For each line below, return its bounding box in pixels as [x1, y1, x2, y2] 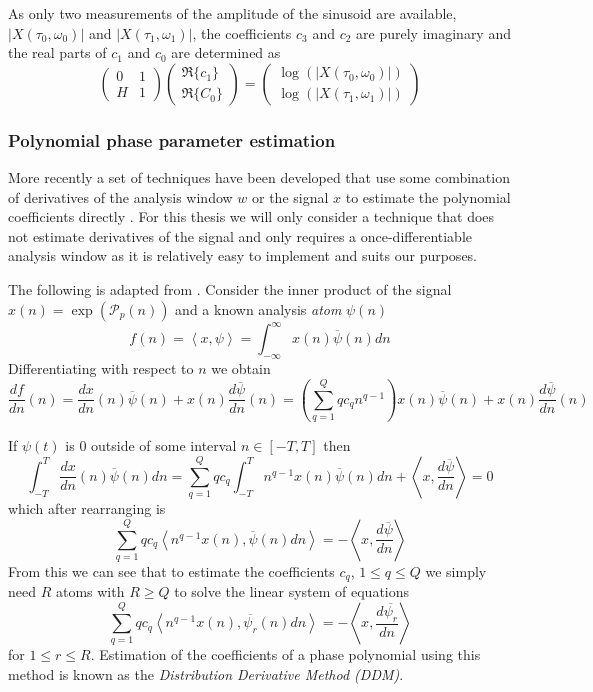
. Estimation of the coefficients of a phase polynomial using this [90, 644, 481, 665]
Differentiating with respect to [8, 357, 194, 378]
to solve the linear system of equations [174, 581, 410, 602]
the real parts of [8, 42, 107, 63]
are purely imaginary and [356, 22, 511, 43]
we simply [425, 561, 487, 582]
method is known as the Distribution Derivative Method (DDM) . [8, 663, 404, 684]
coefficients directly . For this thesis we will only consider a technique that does [8, 206, 495, 227]
